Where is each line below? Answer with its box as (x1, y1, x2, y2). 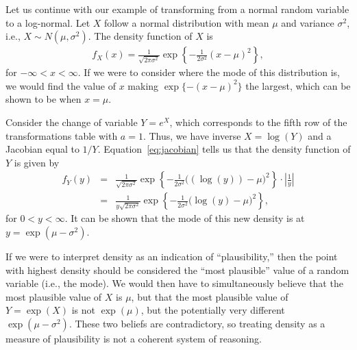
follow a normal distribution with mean (104, 15, 269, 29)
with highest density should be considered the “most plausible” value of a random (5, 262, 349, 277)
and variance (281, 15, 334, 29)
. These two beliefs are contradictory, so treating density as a (69, 316, 325, 330)
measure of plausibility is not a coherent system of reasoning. (5, 332, 262, 345)
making (127, 78, 159, 92)
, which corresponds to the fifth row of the (169, 115, 347, 129)
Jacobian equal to (5, 142, 79, 156)
